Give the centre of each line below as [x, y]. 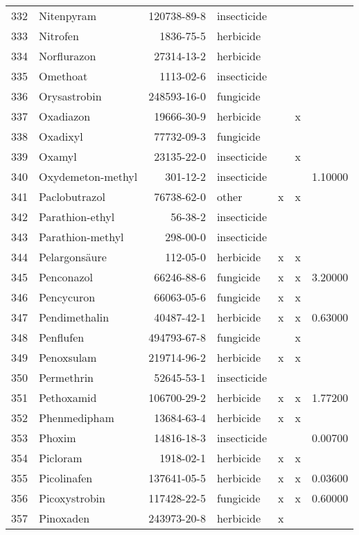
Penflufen [62, 337]
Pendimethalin [74, 317]
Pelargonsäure [73, 257]
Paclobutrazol [72, 196]
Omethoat [63, 76]
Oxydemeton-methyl [88, 176]
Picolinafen [66, 478]
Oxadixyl [61, 136]
